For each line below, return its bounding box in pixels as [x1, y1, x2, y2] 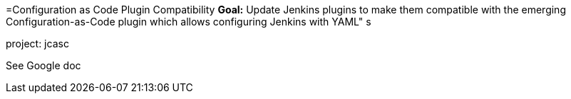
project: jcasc [6, 37, 69, 49]
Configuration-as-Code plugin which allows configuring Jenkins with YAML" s [6, 16, 371, 28]
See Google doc [6, 59, 81, 71]
